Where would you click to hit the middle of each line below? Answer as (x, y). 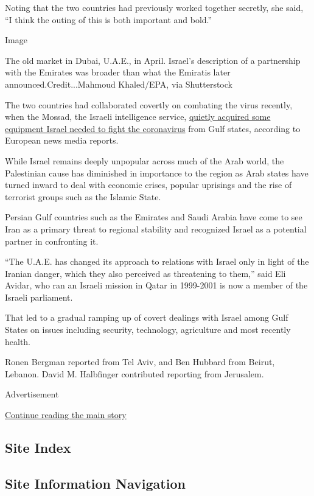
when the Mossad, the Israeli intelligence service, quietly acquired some (138, 117)
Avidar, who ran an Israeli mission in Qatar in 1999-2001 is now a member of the (156, 285)
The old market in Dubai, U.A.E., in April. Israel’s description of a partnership (153, 60)
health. (18, 341)
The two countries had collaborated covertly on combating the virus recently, (149, 104)
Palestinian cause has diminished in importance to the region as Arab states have (157, 173)
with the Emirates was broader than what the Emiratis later (118, 72)
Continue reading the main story (66, 415)
